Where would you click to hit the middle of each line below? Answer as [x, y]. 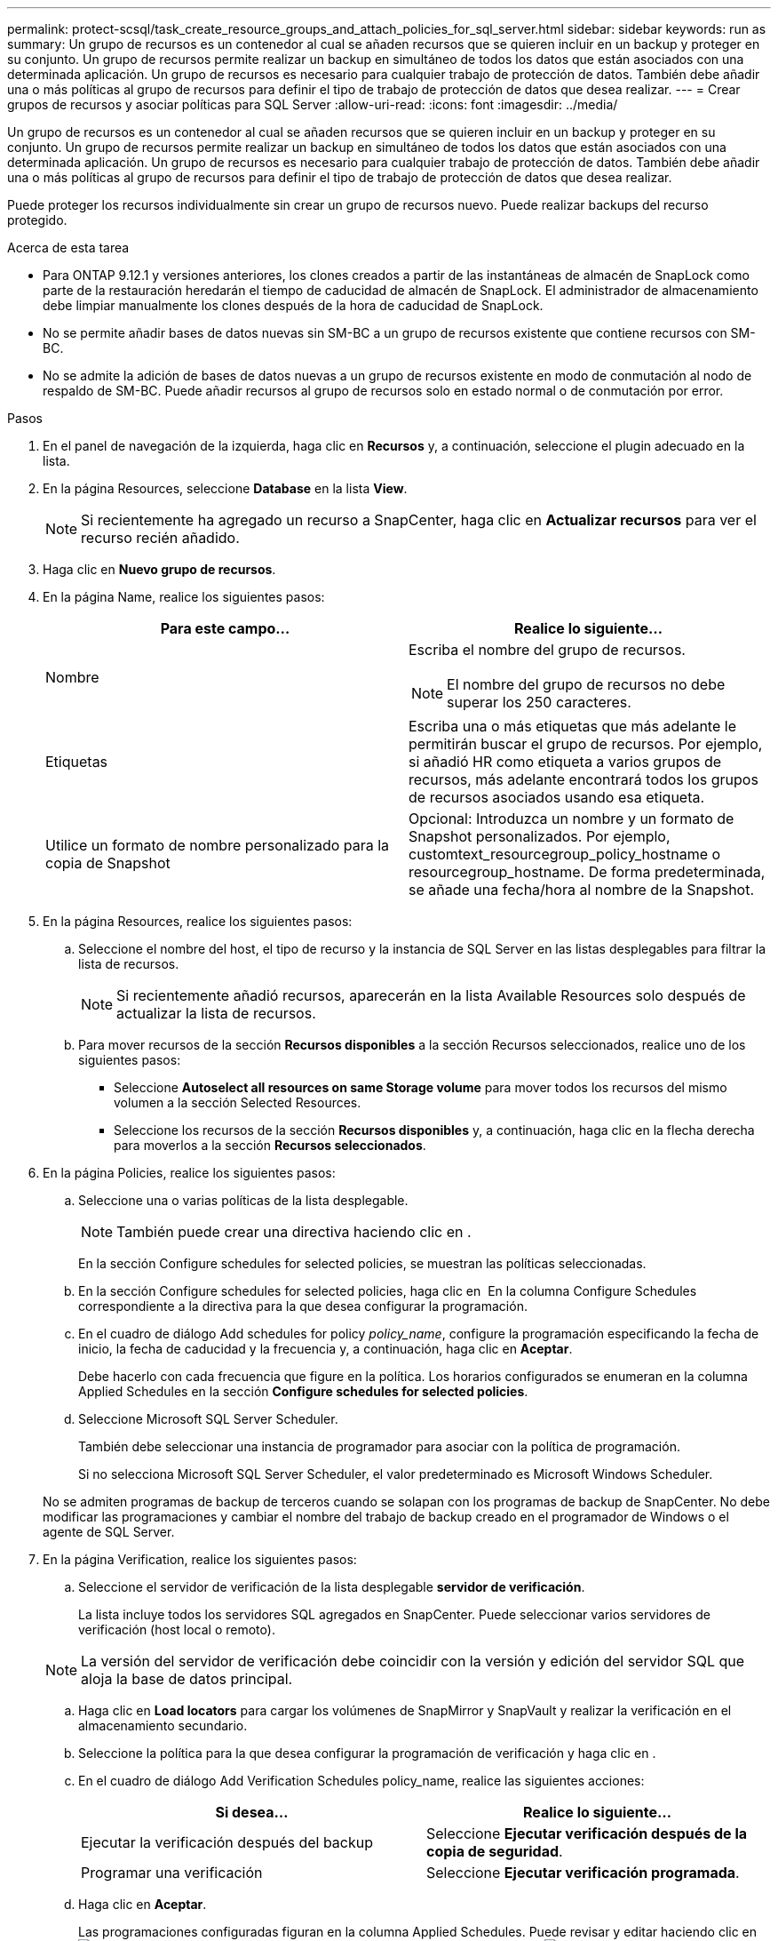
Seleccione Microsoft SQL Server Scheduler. [208, 1419]
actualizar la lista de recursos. [216, 1013]
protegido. [37, 220]
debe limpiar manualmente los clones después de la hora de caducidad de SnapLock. [293, 305]
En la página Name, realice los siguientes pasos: [184, 597]
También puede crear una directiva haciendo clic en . [294, 1232]
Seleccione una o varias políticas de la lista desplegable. [243, 1200]
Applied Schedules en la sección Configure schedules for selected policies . [303, 1391]
